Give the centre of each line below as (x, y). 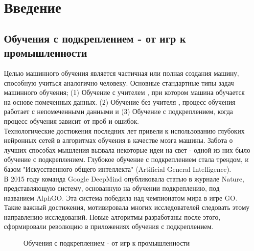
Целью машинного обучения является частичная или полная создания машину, (122, 73)
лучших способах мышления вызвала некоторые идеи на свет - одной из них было (127, 149)
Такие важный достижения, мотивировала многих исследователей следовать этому (127, 207)
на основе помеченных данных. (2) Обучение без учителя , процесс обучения (120, 102)
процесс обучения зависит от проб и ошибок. (72, 121)
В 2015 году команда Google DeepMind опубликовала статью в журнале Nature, (124, 178)
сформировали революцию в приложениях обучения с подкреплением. (109, 226)
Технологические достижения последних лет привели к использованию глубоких (124, 130)
